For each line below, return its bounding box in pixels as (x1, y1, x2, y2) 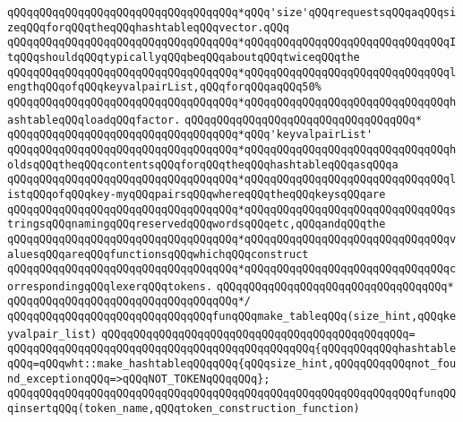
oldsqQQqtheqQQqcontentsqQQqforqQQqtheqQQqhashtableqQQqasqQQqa (7, 158, 399, 171)
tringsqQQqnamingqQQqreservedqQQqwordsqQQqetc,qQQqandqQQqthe (7, 218, 386, 231)
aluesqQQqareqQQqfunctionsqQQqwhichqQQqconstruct (7, 247, 309, 261)
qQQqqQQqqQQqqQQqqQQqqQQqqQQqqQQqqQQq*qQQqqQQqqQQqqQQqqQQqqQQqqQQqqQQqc (7, 263, 457, 276)
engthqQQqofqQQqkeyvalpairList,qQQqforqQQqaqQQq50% (7, 81, 322, 94)
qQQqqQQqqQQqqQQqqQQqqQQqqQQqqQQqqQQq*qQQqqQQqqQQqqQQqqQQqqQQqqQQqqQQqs (7, 202, 457, 216)
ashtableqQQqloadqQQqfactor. (7, 113, 181, 126)
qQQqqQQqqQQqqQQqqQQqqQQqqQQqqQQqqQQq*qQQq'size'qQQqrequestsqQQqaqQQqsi (7, 6, 457, 19)
